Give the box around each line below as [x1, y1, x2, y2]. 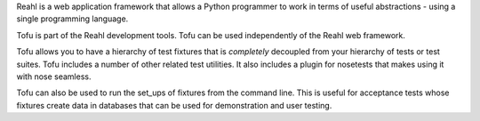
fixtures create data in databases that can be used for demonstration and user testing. [16, 100, 332, 110]
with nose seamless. [16, 71, 92, 82]
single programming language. [16, 13, 129, 24]
